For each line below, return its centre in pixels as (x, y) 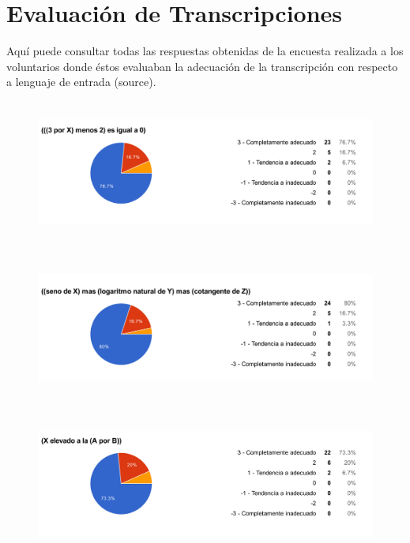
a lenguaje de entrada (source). (81, 82)
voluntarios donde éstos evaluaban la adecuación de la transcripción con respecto (202, 66)
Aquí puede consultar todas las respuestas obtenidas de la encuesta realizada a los (205, 51)
